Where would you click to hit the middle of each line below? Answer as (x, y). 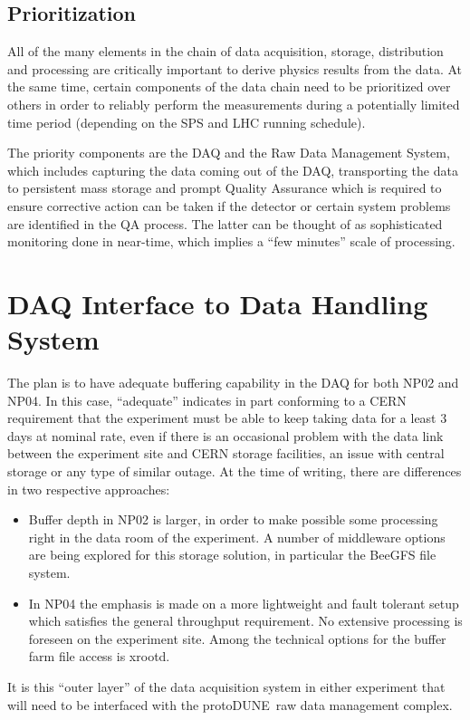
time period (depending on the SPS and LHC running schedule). (187, 122)
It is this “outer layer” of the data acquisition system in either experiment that (226, 686)
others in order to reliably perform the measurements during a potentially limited (234, 104)
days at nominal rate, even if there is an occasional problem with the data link (225, 435)
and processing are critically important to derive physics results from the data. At (235, 68)
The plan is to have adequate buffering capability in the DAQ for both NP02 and (233, 383)
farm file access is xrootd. (99, 656)
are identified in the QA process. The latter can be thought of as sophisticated (225, 223)
